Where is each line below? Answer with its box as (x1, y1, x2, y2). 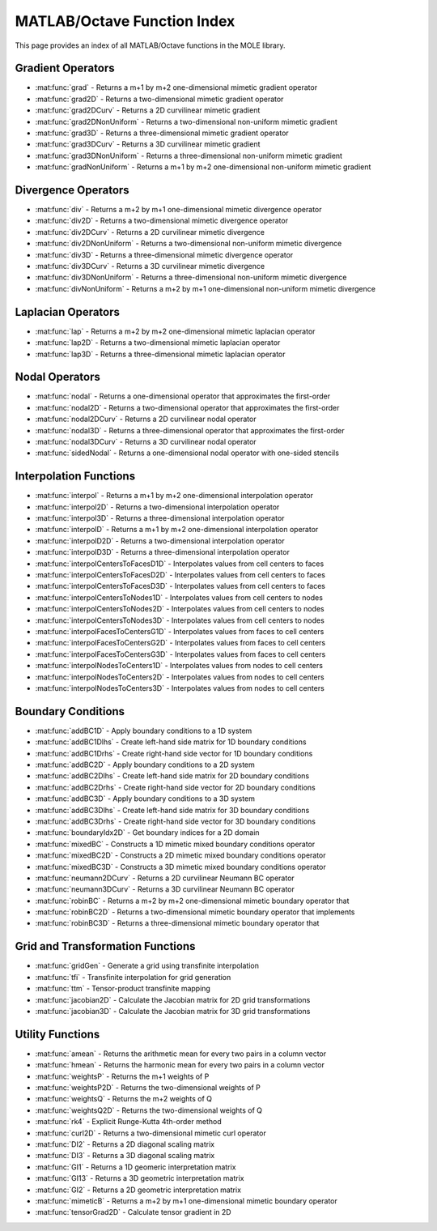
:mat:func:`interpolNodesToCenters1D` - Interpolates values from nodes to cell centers (35, 661, 324, 671)
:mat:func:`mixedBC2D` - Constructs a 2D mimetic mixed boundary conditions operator (35, 850, 327, 860)
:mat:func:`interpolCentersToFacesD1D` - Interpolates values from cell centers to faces (35, 559, 325, 569)
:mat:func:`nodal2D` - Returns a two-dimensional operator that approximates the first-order (35, 403, 340, 412)
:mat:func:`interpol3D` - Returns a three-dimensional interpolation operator (35, 513, 285, 523)
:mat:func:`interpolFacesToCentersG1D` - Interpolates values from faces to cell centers (35, 626, 325, 636)
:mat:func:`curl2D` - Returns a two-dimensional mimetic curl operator (35, 1128, 266, 1138)
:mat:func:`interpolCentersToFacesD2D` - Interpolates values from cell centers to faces (35, 570, 325, 580)
